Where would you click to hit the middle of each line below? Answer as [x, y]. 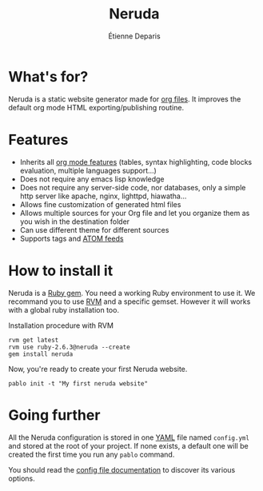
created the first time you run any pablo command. [92, 454]
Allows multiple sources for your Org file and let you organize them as [135, 213]
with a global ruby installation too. [64, 309]
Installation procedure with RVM [61, 325]
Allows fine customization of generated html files [100, 204]
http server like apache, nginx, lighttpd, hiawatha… [103, 196]
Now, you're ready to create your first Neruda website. [98, 369]
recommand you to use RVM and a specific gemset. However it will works [130, 301]
